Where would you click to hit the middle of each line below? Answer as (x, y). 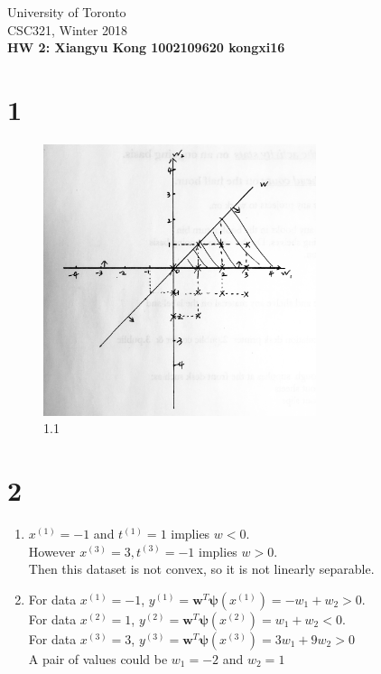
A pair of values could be (98, 658)
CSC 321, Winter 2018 (68, 29)
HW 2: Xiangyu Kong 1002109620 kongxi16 (146, 47)
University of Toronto (67, 12)
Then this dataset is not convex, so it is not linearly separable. (201, 569)
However (52, 551)
